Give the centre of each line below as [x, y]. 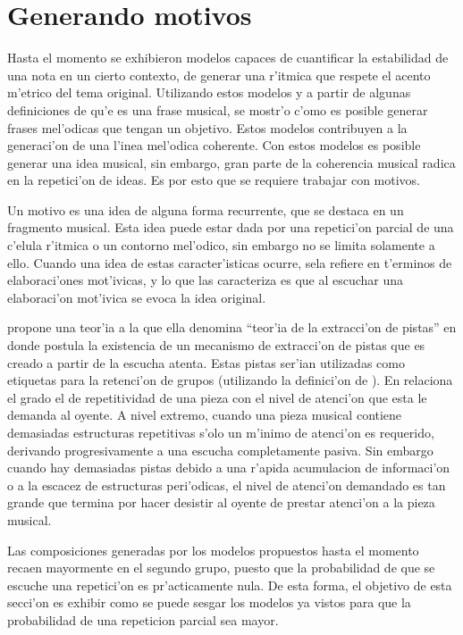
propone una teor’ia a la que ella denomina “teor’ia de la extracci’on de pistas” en [232, 327]
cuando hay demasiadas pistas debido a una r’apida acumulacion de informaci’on [229, 468]
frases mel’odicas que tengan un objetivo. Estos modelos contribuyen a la [207, 127]
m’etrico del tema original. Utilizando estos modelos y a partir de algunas [209, 92]
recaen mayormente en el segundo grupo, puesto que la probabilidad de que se [221, 568]
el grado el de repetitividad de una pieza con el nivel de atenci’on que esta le [217, 397]
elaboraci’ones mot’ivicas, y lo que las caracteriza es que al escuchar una [206, 280]
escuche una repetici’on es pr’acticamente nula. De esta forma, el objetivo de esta [230, 585]
